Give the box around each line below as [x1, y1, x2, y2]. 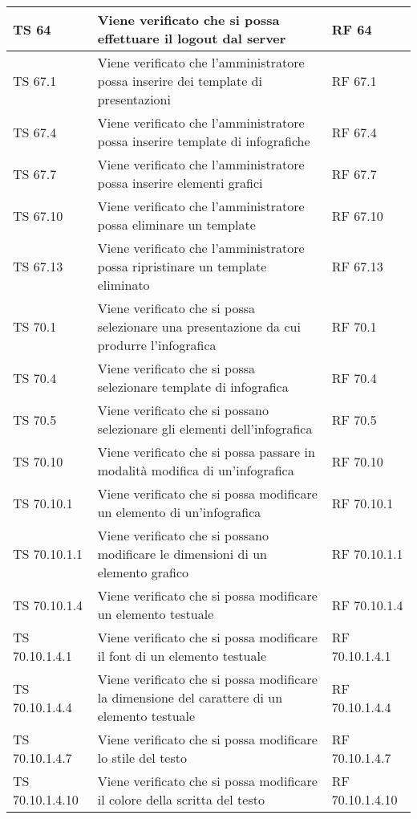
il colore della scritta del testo [97, 790, 265, 809]
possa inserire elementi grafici [97, 173, 263, 192]
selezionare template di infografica [97, 377, 289, 396]
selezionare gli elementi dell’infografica [97, 419, 313, 438]
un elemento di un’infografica [97, 503, 261, 521]
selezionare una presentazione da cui [97, 317, 301, 336]
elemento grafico [97, 563, 189, 581]
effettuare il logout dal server [97, 29, 286, 47]
